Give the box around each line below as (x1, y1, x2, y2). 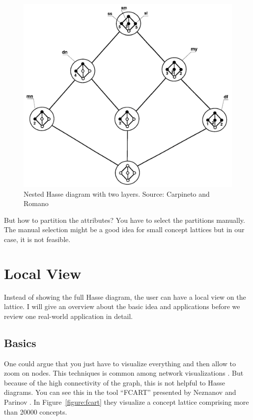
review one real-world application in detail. (4, 311, 133, 321)
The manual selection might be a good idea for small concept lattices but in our (4, 224, 245, 235)
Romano (24, 198, 49, 209)
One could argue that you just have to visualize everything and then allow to (4, 358, 236, 368)
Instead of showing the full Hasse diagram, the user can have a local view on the (4, 291, 246, 302)
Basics (4, 335, 36, 350)
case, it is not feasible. (4, 234, 71, 244)
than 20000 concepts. (4, 406, 67, 417)
